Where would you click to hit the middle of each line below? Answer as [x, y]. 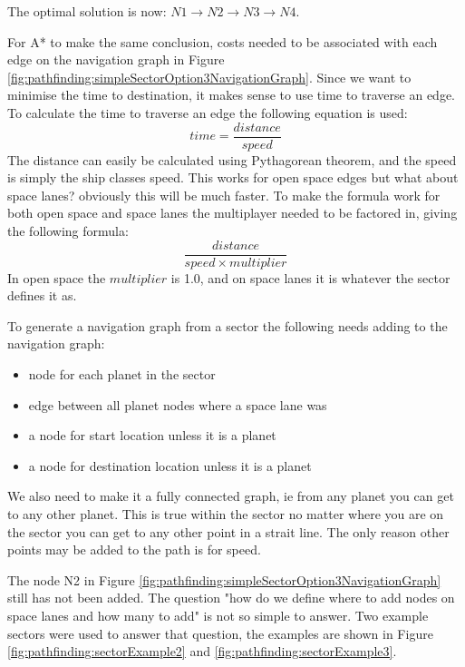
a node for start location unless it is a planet [152, 435]
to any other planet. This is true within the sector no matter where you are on [226, 514]
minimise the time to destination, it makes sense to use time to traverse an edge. [232, 95]
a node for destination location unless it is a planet [170, 465]
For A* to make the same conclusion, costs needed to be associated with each [223, 41]
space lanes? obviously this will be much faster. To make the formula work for [224, 195]
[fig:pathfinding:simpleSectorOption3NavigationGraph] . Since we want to [209, 77]
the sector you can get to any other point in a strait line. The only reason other [228, 531]
